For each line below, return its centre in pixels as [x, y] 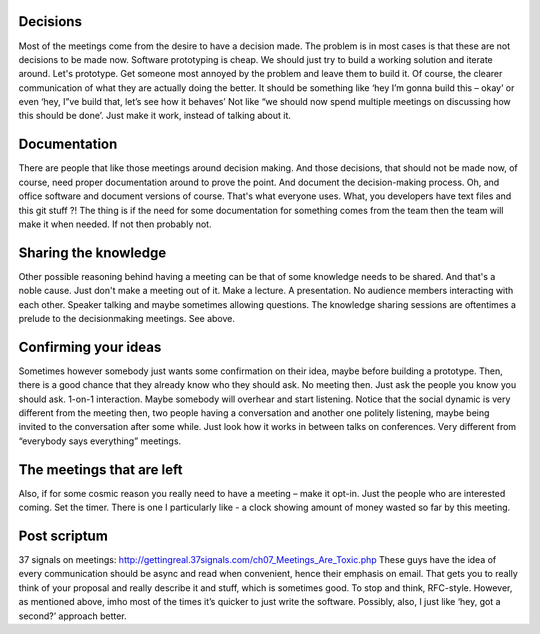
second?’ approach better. [72, 616]
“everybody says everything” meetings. [100, 441]
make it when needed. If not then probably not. [115, 224]
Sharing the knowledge [92, 252]
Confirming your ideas [90, 346]
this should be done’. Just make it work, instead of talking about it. [155, 116]
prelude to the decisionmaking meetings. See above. [126, 319]
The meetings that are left [101, 469]
